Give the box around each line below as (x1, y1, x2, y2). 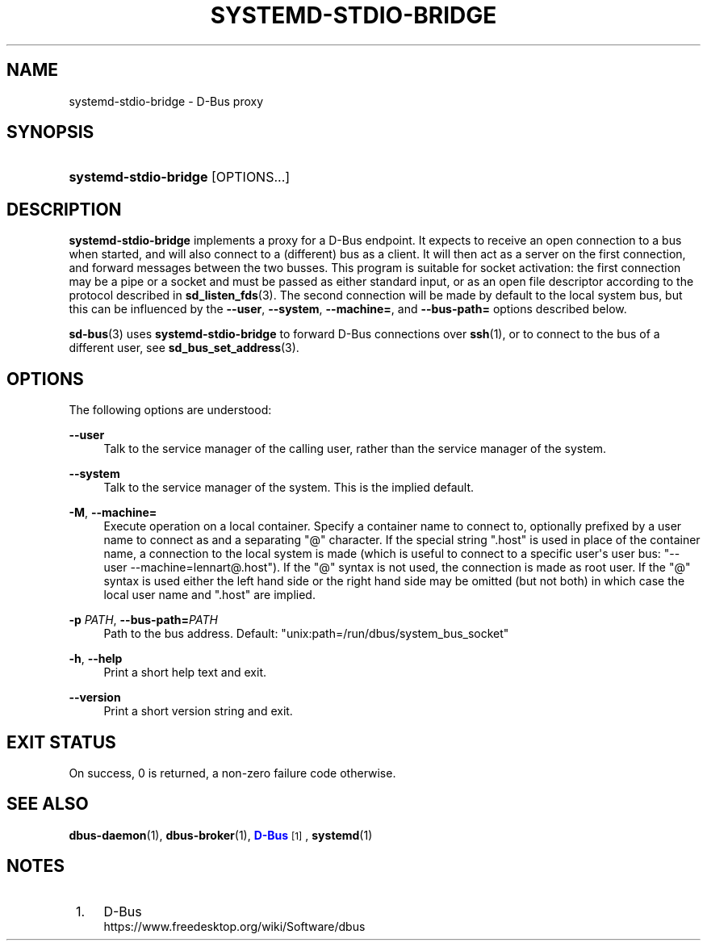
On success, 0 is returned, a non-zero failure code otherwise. (69, 765, 396, 780)
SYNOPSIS (6, 122, 94, 143)
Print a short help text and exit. (103, 665, 266, 680)
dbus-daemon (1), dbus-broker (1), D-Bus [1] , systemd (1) (69, 828, 373, 842)
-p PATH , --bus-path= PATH (69, 613, 218, 627)
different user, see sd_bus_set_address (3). (69, 341, 299, 355)
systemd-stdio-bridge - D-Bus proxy (69, 94, 264, 108)
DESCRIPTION (6, 199, 122, 220)
